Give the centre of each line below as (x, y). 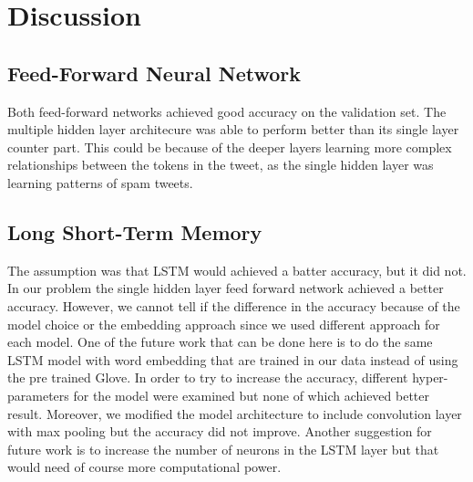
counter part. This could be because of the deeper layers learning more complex (230, 147)
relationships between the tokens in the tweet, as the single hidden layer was (221, 165)
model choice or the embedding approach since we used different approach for (224, 324)
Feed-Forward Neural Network (154, 73)
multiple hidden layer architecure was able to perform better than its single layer (233, 129)
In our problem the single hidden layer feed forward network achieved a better (226, 288)
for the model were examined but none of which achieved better (252, 395)
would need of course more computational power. (144, 467)
